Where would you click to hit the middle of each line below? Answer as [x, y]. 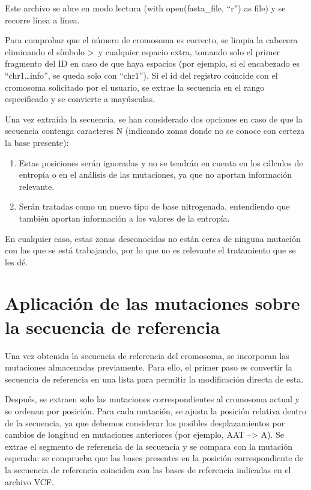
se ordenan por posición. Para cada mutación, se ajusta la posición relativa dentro [156, 410]
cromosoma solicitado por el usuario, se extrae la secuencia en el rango [135, 87]
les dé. [17, 262]
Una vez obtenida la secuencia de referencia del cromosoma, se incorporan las [147, 355]
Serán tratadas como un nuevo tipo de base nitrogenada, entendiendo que [154, 206]
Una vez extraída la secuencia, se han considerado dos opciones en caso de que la [154, 119]
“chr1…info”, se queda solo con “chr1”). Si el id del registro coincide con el [141, 75]
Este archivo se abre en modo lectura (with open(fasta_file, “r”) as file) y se [145, 8]
